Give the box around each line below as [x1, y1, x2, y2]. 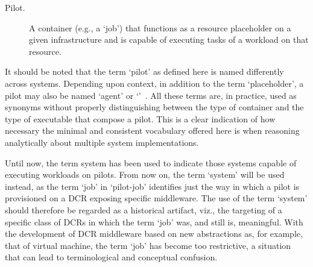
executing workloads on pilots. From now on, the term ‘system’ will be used [5, 168, 285, 181]
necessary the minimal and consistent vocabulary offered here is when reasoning [5, 124, 300, 137]
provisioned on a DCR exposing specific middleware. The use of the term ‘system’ [5, 192, 308, 204]
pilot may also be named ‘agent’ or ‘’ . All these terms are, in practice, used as [5, 89, 297, 101]
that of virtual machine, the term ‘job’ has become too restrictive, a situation [5, 239, 291, 251]
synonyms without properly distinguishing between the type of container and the [5, 101, 304, 113]
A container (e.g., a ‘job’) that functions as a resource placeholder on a [29, 21, 291, 34]
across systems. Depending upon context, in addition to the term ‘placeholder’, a [5, 77, 304, 89]
